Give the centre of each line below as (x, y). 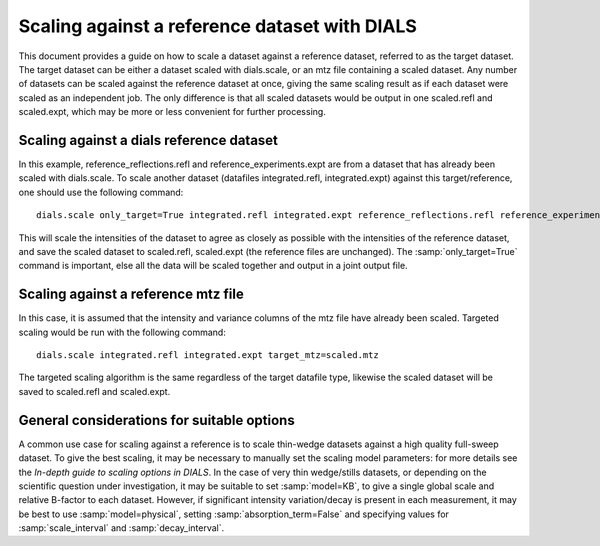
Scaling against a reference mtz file (131, 294)
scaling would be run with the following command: (122, 332)
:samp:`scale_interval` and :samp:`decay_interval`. (121, 528)
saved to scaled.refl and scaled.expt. (94, 391)
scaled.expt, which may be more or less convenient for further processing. (172, 112)
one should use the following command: (101, 192)
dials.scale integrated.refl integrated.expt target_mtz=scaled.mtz (207, 355)
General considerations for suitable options (156, 420)
